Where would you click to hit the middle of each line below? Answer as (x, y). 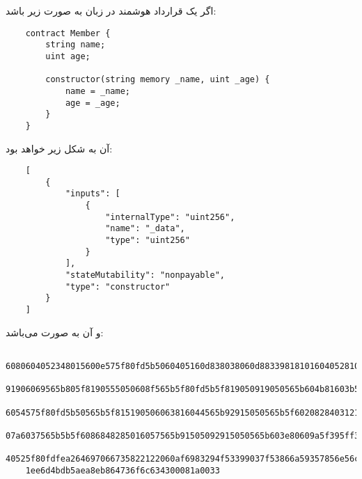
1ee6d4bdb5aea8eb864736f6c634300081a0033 (123, 470)
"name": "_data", (145, 229)
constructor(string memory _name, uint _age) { (158, 80)
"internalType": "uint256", (170, 217)
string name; (76, 45)
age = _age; (93, 103)
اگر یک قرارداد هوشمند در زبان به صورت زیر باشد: (111, 10)
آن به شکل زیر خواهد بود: (59, 148)
